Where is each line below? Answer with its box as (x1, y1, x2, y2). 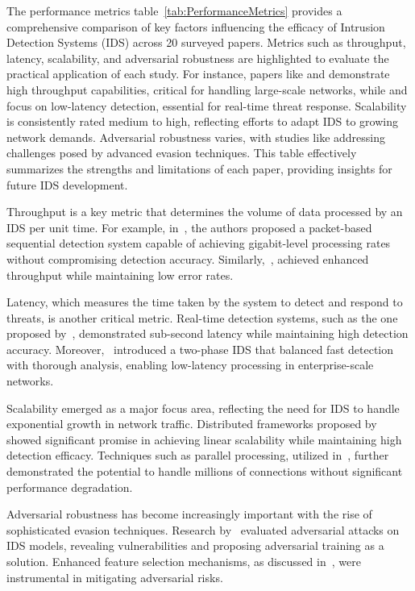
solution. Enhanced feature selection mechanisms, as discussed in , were (6, 553, 361, 569)
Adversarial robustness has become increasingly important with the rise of (6, 506, 372, 522)
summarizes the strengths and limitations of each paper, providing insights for (6, 160, 392, 177)
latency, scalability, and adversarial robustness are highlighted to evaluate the (6, 49, 389, 66)
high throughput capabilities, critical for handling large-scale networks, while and (6, 81, 408, 98)
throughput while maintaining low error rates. (6, 266, 234, 283)
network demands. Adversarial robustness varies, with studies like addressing (6, 128, 385, 145)
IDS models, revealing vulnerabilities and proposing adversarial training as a (6, 537, 384, 554)
